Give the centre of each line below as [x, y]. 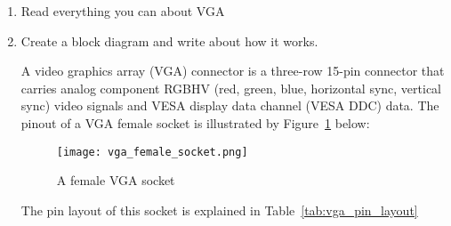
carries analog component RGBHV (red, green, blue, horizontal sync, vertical [231, 88]
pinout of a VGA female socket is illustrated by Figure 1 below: [195, 122]
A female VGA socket [116, 180]
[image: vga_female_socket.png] [152, 152]
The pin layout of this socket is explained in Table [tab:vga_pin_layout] [219, 210]
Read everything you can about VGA [123, 11]
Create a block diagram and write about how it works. [169, 40]
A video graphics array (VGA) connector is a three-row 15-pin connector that [233, 71]
